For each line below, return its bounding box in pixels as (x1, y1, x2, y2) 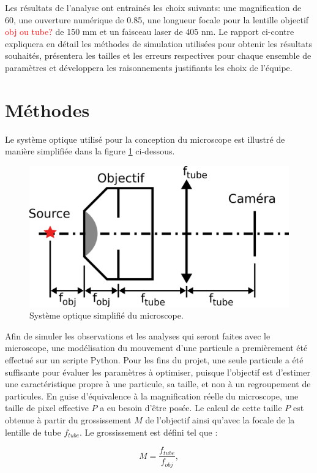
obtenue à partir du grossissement (5, 414, 132, 426)
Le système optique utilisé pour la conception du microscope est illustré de (5, 132, 285, 145)
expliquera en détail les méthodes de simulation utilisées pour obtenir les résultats (5, 37, 313, 50)
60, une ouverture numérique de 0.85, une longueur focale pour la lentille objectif (5, 13, 309, 26)
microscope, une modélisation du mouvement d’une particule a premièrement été (5, 341, 308, 354)
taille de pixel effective (5, 401, 89, 414)
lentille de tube (5, 425, 61, 438)
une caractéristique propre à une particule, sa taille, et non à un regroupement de (5, 377, 311, 390)
